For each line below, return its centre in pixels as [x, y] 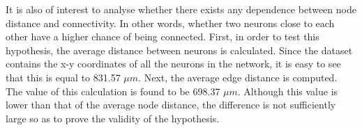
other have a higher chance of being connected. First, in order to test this [163, 36]
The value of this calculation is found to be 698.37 [113, 91]
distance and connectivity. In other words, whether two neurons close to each [170, 23]
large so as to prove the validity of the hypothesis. [113, 118]
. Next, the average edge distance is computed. [238, 77]
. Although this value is [288, 91]
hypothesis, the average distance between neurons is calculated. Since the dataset [179, 50]
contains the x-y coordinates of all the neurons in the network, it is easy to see [173, 64]
